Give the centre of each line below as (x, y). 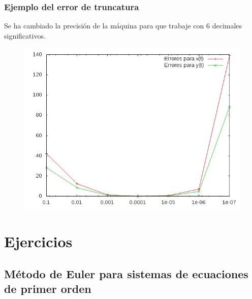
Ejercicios (38, 241)
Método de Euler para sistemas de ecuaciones (126, 273)
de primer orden (48, 289)
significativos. (25, 35)
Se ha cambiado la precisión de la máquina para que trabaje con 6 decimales (123, 26)
